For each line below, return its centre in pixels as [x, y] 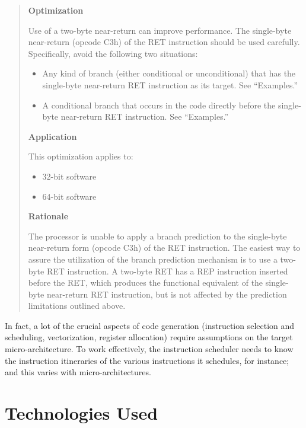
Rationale [48, 216]
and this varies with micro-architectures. [78, 372]
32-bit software [69, 176]
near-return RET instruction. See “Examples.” [145, 116]
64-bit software [69, 196]
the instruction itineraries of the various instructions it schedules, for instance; [147, 360]
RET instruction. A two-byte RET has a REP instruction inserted [167, 271]
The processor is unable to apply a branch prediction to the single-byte [157, 236]
